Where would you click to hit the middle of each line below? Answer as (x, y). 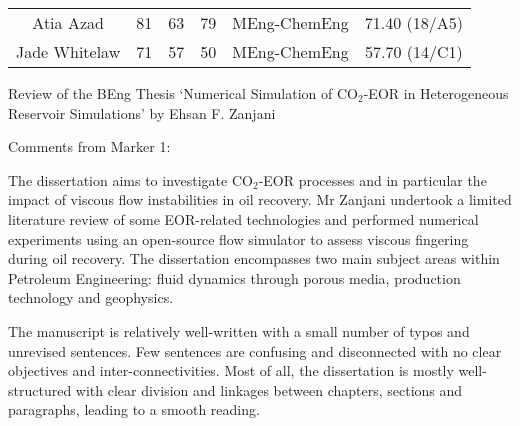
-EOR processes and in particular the (372, 179)
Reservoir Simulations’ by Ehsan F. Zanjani (142, 112)
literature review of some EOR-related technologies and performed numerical (243, 218)
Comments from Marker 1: (89, 146)
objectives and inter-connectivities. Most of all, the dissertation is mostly (231, 370)
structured (40, 389)
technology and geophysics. (91, 297)
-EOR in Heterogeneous (436, 93)
